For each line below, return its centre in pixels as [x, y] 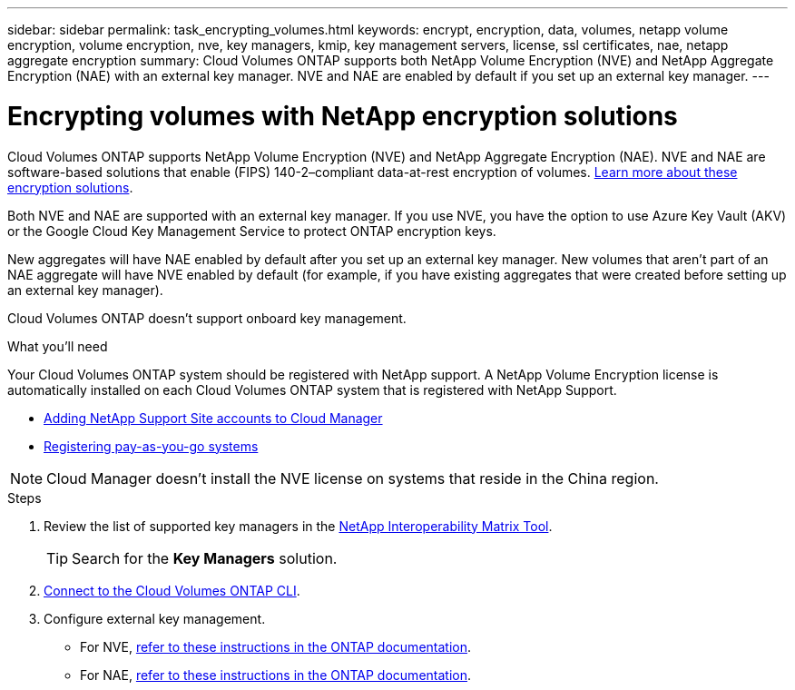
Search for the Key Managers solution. [205, 558]
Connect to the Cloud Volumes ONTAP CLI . [172, 590]
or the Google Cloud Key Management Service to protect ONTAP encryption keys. [252, 231]
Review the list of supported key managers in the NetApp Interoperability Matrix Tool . [298, 526]
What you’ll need [58, 346]
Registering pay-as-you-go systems [151, 446]
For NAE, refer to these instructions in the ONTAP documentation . [276, 675]
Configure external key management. [155, 618]
